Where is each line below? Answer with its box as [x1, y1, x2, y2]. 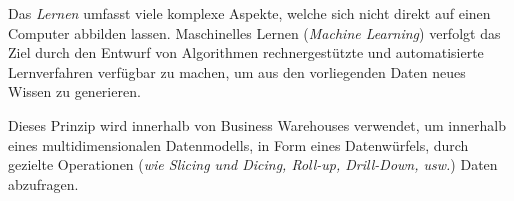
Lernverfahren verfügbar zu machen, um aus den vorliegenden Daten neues [8, 61, 466, 82]
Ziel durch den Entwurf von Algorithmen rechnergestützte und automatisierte [8, 42, 484, 63]
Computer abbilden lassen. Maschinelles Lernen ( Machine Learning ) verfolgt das [8, 22, 501, 43]
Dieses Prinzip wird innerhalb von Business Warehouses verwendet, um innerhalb [8, 114, 506, 135]
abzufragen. [8, 173, 79, 194]
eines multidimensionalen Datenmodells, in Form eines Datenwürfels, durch [8, 134, 469, 155]
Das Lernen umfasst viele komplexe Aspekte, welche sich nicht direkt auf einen [8, 3, 491, 23]
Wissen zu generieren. [8, 81, 141, 102]
